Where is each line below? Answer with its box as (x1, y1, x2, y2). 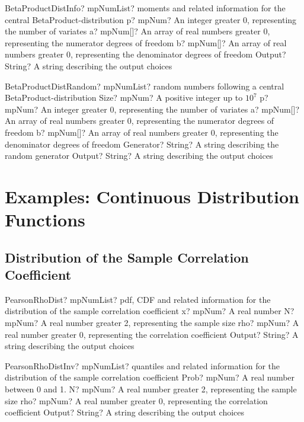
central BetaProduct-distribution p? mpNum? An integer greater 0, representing (5, 13, 297, 25)
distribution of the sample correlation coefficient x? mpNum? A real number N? (5, 305, 295, 317)
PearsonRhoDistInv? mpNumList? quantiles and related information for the (5, 359, 280, 372)
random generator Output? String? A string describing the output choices (5, 149, 273, 162)
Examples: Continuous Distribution (5, 184, 300, 208)
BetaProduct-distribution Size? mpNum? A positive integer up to (5, 91, 243, 104)
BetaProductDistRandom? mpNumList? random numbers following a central (5, 79, 284, 92)
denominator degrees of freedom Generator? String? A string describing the (5, 138, 279, 150)
